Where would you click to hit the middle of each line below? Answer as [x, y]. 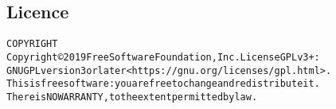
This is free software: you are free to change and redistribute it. [163, 84]
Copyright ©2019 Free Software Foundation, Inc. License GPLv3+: [163, 57]
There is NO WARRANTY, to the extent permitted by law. [132, 97]
